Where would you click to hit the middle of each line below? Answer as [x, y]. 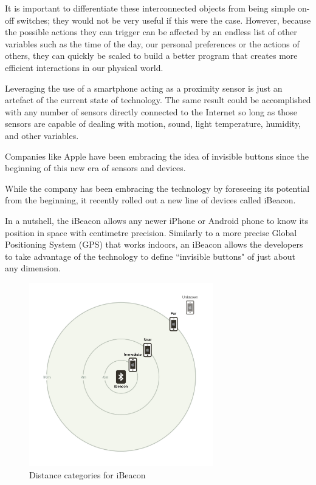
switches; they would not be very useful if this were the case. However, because [164, 20]
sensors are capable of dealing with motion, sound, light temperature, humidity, [153, 124]
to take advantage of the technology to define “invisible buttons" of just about [150, 256]
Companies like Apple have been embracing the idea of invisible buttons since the [157, 156]
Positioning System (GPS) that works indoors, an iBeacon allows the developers [154, 244]
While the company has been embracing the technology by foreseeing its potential [157, 188]
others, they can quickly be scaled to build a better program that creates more [151, 56]
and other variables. [42, 135]
